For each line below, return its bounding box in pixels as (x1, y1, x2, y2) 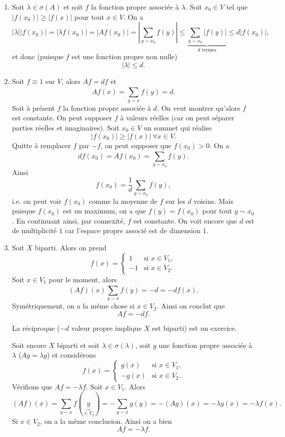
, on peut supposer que (100, 140, 172, 150)
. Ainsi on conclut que (156, 300, 225, 311)
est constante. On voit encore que (133, 215, 237, 226)
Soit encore (12, 339, 47, 350)
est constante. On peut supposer (12, 112, 112, 123)
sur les (165, 195, 186, 206)
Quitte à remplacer (12, 140, 71, 150)
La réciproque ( (12, 322, 60, 333)
